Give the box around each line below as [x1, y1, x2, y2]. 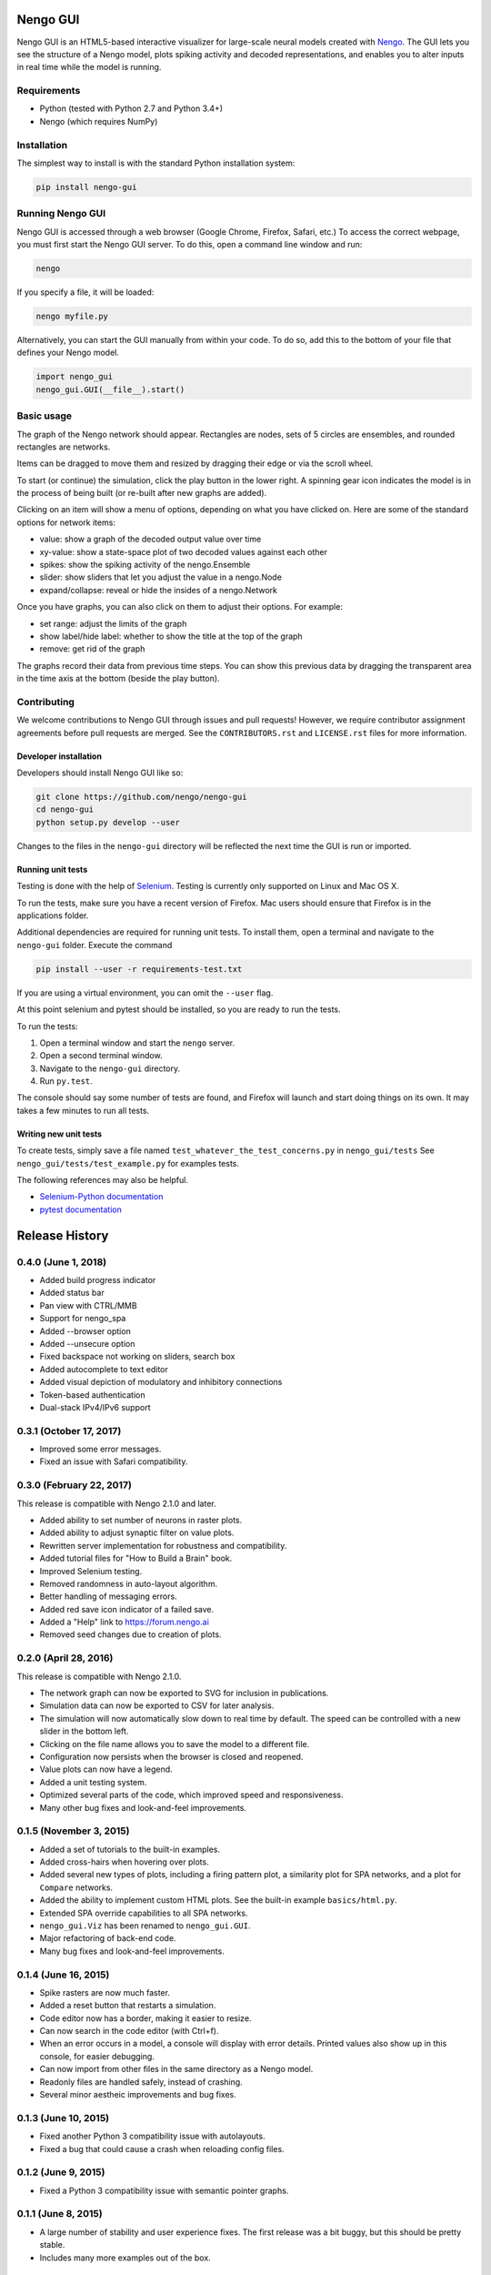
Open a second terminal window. [39, 1050, 163, 1061]
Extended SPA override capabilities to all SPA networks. [39, 1907, 248, 1918]
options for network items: [16, 517, 115, 528]
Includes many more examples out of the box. [39, 2252, 211, 2263]
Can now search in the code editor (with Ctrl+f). [39, 2026, 219, 2037]
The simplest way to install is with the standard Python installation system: [16, 157, 296, 168]
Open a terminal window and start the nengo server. [39, 1037, 235, 1048]
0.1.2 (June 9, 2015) [16, 2166, 105, 2179]
